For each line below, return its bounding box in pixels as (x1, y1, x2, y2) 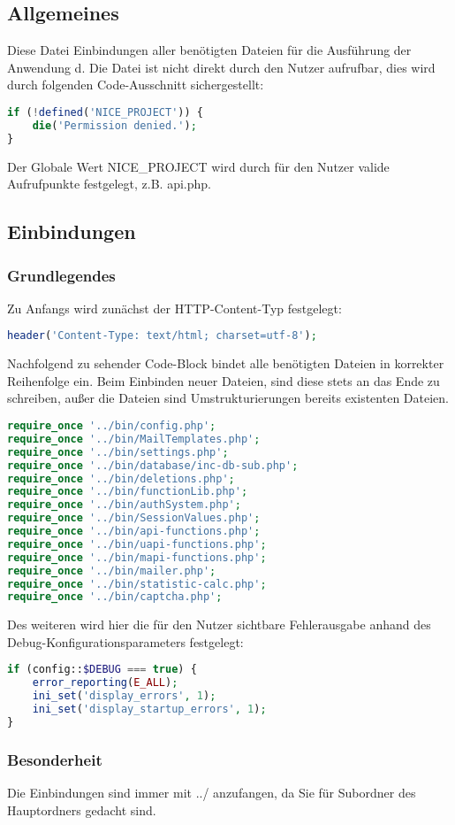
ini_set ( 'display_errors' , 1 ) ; (32, 690, 216, 703)
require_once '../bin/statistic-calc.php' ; (7, 577, 267, 590)
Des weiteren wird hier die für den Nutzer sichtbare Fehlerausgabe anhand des (7, 615, 431, 634)
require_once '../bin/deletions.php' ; (7, 472, 235, 485)
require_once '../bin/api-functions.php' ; (7, 525, 261, 538)
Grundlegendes (7, 264, 116, 286)
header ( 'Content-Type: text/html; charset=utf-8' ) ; (7, 329, 317, 343)
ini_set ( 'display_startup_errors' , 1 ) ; (32, 703, 267, 716)
